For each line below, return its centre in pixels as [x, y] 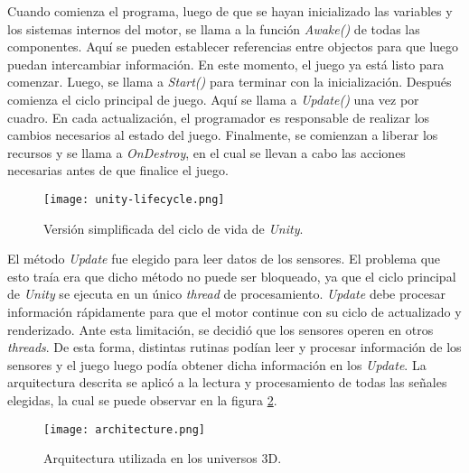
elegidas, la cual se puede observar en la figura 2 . [142, 399]
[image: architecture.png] [124, 429]
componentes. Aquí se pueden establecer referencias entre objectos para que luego [233, 46]
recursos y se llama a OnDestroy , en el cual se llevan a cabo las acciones [206, 152]
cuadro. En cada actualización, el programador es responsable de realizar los [219, 117]
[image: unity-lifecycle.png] [134, 199]
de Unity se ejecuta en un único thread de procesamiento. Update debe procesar [227, 294]
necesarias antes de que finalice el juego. [118, 170]
